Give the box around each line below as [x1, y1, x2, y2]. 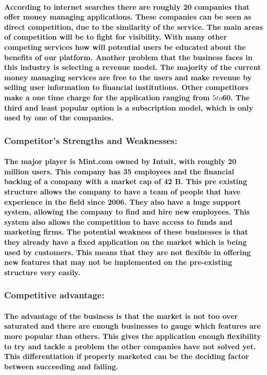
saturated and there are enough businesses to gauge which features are [4, 320, 261, 331]
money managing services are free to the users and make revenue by [4, 72, 252, 82]
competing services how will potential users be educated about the [4, 41, 246, 52]
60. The [222, 92, 250, 102]
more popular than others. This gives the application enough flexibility [4, 330, 261, 341]
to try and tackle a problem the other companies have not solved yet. [4, 341, 256, 351]
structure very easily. [4, 266, 80, 277]
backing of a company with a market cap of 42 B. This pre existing [4, 176, 247, 187]
